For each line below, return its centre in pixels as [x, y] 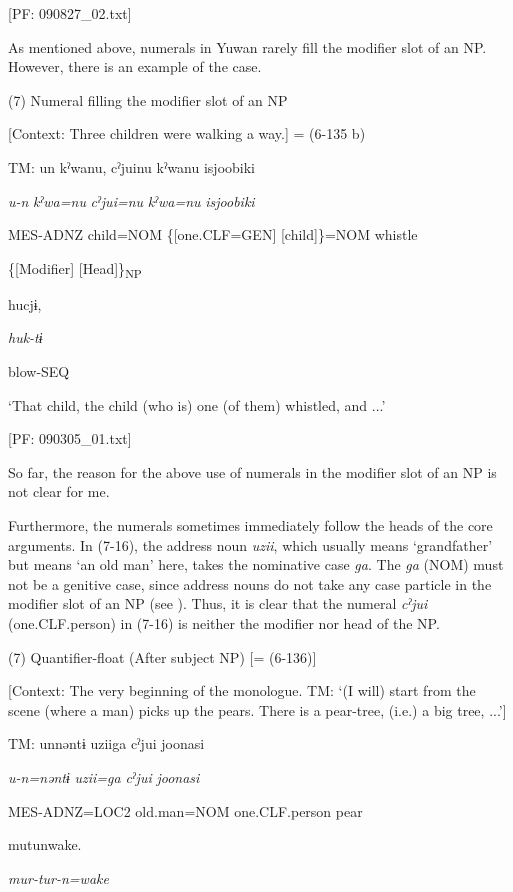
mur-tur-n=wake [58, 877]
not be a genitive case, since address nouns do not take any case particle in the [250, 583]
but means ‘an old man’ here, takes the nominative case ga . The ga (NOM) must [256, 564]
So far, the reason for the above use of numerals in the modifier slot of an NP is [252, 471]
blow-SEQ [39, 371]
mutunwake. [45, 844]
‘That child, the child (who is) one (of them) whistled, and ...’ [197, 404]
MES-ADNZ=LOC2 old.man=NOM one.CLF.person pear [185, 810]
